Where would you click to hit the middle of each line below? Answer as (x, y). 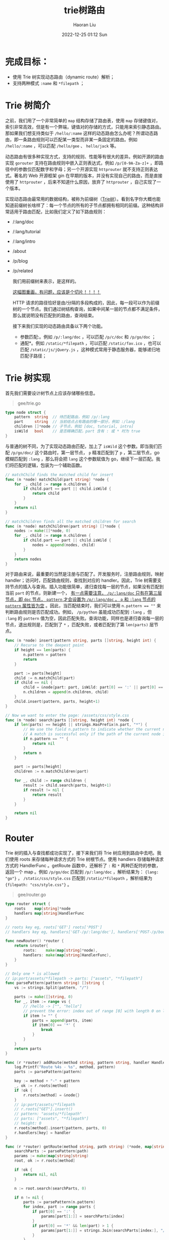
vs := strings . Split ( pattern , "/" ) (52, 988)
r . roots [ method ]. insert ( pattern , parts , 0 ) (61, 1128)
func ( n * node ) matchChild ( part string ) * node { (57, 479)
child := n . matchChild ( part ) (45, 678)
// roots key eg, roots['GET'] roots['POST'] (54, 927)
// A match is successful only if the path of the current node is (95, 734)
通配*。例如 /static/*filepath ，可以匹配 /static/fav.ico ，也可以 (91, 343)
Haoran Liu (84, 25)
